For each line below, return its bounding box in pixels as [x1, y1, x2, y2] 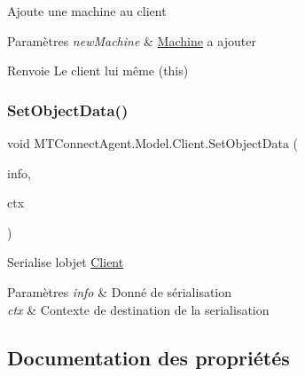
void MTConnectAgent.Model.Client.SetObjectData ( [7, 134, 299, 152]
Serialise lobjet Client [7, 253, 124, 271]
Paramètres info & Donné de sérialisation [7, 282, 232, 301]
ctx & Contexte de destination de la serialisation [7, 300, 270, 318]
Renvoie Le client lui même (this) [7, 61, 189, 80]
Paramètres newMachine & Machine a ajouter [7, 31, 256, 50]
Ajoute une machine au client [7, 2, 167, 20]
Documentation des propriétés [7, 343, 290, 371]
